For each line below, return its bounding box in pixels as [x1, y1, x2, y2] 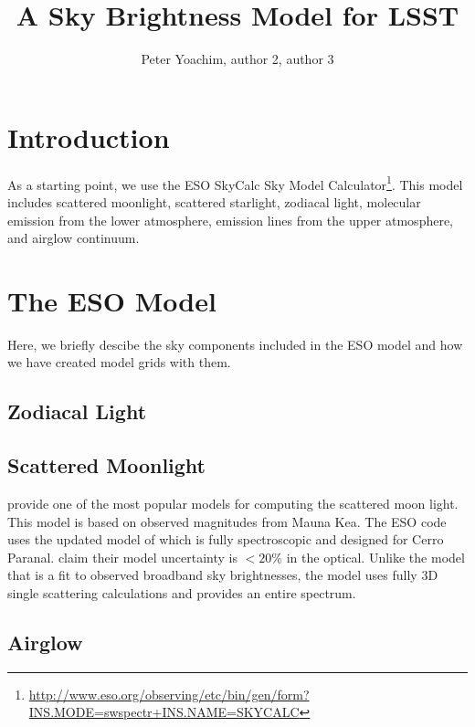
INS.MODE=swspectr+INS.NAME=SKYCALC [28, 702, 300, 722]
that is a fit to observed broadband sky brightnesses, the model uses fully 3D [7, 565, 438, 585]
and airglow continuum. [7, 228, 140, 248]
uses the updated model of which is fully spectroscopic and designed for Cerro [7, 530, 444, 549]
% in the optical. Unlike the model [271, 547, 465, 566]
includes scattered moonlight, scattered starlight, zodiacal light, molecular [7, 192, 421, 211]
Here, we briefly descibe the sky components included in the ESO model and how [7, 334, 463, 353]
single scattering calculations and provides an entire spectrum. [7, 583, 356, 602]
